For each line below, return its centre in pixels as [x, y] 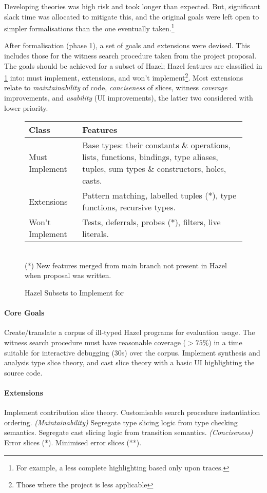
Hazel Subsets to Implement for [74, 293]
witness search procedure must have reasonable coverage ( [95, 342]
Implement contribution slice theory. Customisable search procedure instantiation [132, 412]
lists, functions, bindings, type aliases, [150, 157]
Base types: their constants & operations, [156, 145]
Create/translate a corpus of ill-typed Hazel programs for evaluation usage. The [130, 332]
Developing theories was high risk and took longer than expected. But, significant [132, 6]
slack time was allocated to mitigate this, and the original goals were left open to [132, 16]
